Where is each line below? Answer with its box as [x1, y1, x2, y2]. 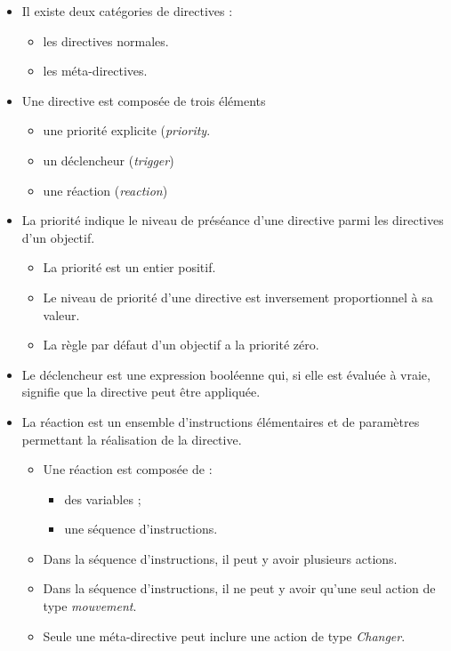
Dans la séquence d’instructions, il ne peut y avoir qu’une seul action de [43, 579, 436, 598]
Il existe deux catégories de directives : [21, 2, 233, 20]
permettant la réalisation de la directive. [21, 430, 242, 448]
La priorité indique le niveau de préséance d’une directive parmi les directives [21, 211, 444, 229]
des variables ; [64, 489, 141, 508]
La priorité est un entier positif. [43, 258, 216, 277]
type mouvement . [43, 597, 137, 615]
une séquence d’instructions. [64, 519, 218, 538]
